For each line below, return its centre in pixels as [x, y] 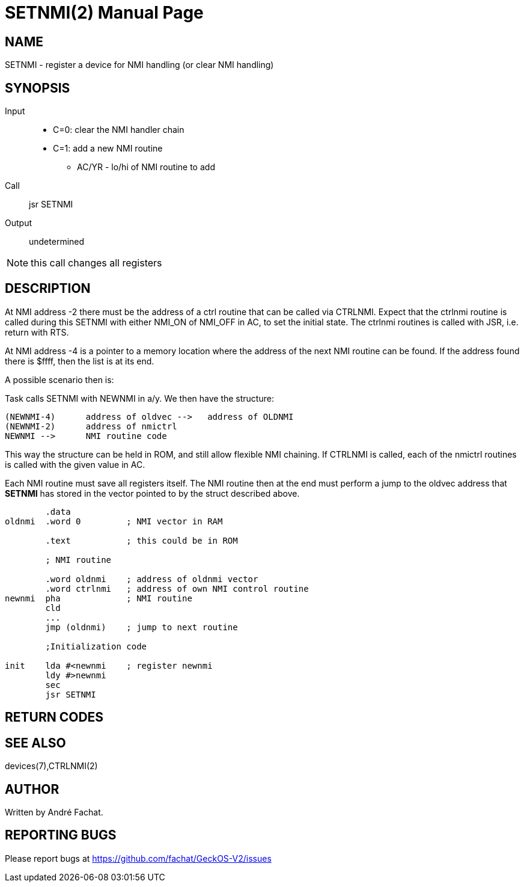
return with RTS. [37, 332]
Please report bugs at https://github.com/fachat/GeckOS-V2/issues [138, 858]
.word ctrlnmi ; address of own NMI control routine [177, 588]
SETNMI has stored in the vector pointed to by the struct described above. [152, 493]
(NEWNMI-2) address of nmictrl [91, 426]
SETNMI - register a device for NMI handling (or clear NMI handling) [139, 65]
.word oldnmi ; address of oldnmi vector [152, 579]
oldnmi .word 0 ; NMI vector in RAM [114, 521]
